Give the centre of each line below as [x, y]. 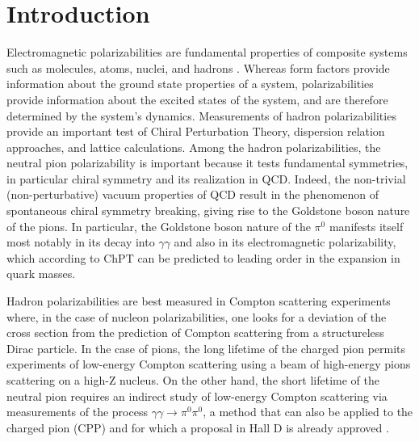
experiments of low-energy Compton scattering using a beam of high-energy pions [209, 364]
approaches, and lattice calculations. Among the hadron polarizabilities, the [194, 147]
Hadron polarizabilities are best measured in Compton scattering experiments [199, 301]
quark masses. [41, 274]
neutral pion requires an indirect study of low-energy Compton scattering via [197, 396]
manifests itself [366, 226]
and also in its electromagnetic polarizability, [285, 242]
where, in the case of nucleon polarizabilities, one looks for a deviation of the [197, 316]
